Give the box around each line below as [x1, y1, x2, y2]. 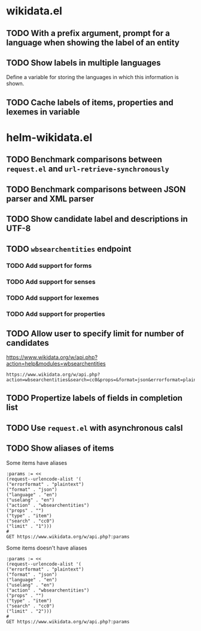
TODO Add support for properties [6, 310, 106, 318]
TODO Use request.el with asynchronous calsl [6, 422, 183, 433]
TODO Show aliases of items [6, 443, 114, 454]
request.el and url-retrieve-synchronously [6, 164, 169, 174]
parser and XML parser [6, 194, 95, 204]
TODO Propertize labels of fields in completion [6, 393, 183, 403]
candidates [6, 337, 49, 348]
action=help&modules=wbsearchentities [6, 360, 106, 367]
